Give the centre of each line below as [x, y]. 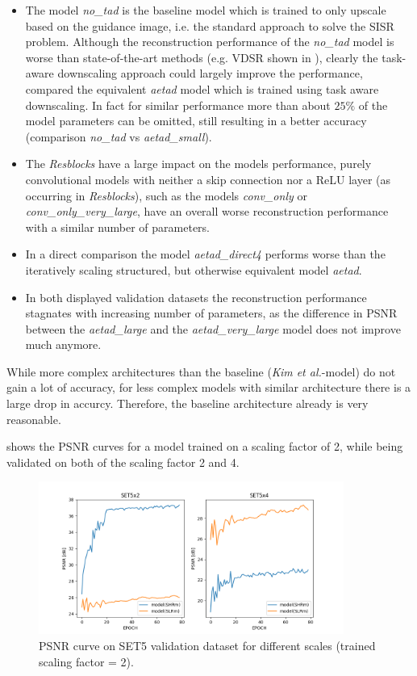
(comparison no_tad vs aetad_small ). [119, 136]
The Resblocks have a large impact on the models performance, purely [198, 164]
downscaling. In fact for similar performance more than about [178, 105]
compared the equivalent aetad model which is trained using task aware [202, 88]
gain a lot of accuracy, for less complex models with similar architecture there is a [209, 387]
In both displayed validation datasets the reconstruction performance [196, 297]
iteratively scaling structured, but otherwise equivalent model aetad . [194, 269]
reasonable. [34, 419]
